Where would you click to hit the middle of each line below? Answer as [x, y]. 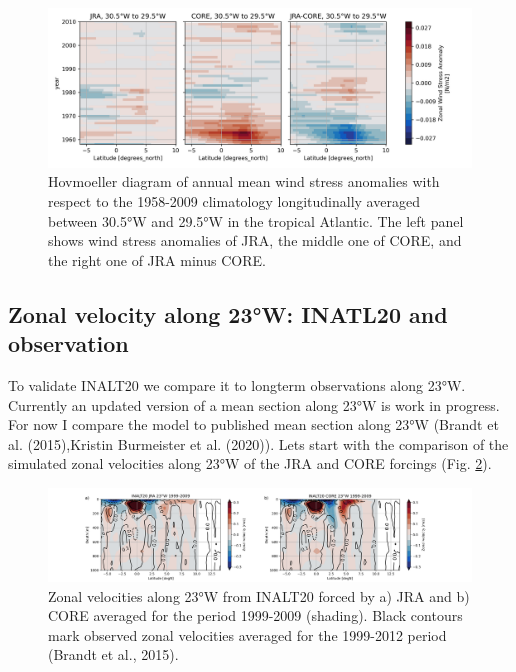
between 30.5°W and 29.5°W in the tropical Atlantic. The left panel [256, 220]
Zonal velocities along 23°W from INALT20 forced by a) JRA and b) [259, 595]
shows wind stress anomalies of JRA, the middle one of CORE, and [255, 240]
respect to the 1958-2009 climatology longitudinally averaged [234, 201]
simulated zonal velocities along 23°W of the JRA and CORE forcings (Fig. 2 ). [250, 463]
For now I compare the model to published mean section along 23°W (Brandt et [253, 424]
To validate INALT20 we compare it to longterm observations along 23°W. [237, 384]
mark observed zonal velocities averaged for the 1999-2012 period [247, 634]
